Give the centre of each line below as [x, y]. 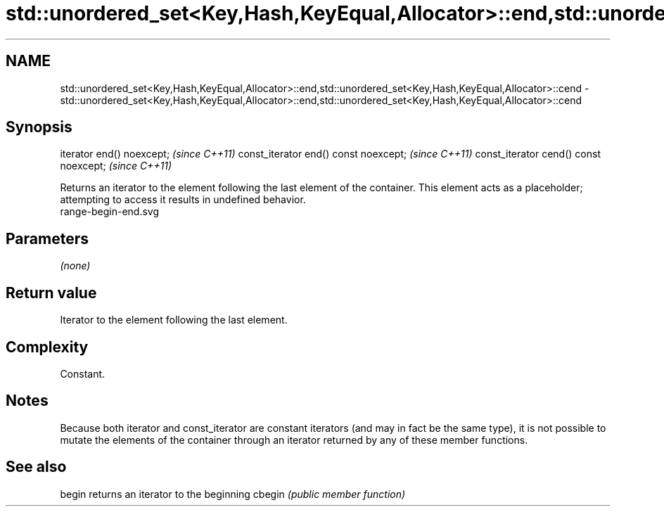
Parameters [47, 238]
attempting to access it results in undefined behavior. [183, 200]
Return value [51, 293]
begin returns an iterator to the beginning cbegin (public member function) [233, 494]
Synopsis [39, 127]
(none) [75, 266]
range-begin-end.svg [110, 212]
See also [36, 467]
